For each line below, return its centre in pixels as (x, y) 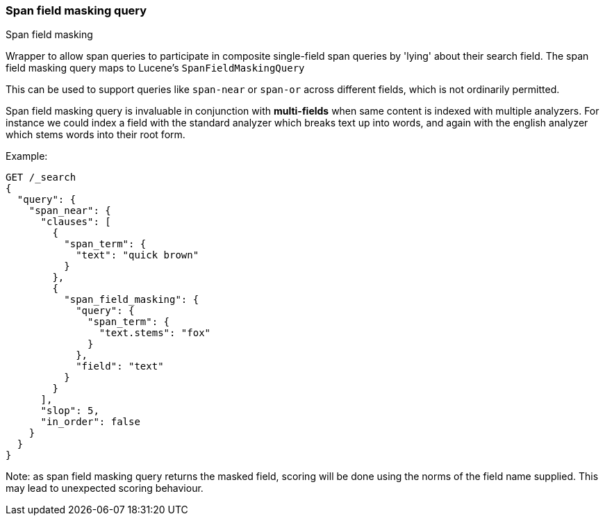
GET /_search (41, 177)
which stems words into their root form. (96, 135)
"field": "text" (120, 366)
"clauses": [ (76, 222)
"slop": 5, (70, 411)
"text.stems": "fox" (155, 333)
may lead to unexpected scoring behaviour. (105, 488)
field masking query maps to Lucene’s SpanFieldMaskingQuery (155, 68)
